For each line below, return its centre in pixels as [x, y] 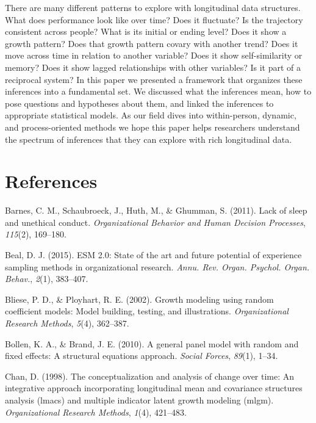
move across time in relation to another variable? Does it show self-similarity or [154, 55]
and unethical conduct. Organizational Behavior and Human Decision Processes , [155, 222]
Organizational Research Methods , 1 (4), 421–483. [96, 412]
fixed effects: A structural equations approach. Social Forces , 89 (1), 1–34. [142, 356]
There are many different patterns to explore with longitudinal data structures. [153, 7]
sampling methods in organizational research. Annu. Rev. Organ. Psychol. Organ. [157, 266]
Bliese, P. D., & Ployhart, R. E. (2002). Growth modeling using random [139, 299]
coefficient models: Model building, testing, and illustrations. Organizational [147, 311]
